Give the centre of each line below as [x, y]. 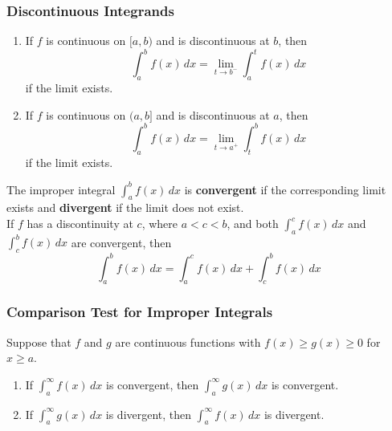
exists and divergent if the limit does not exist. [125, 207]
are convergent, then [121, 242]
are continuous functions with [188, 342]
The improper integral [61, 189]
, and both [253, 224]
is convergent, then [152, 384]
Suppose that [39, 342]
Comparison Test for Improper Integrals [140, 312]
